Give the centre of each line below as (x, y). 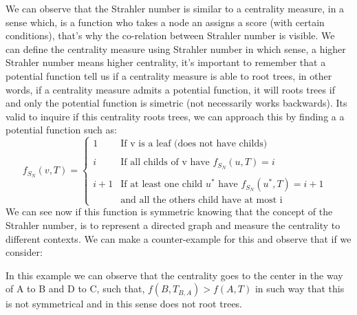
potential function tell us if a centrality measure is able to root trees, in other (169, 75)
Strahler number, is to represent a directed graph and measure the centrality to (173, 225)
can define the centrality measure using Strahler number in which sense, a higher (176, 48)
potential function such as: (61, 130)
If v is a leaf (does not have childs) (194, 144)
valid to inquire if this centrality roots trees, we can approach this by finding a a (175, 116)
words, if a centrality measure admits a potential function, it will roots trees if (170, 89)
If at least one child (162, 185)
